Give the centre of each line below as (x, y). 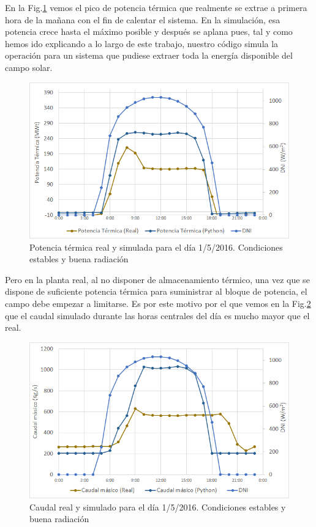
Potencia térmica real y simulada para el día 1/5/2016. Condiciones (156, 247)
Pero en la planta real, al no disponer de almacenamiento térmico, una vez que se (157, 279)
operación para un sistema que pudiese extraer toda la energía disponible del (149, 55)
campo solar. (29, 67)
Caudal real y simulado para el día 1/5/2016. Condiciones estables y (158, 507)
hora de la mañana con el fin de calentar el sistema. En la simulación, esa (143, 19)
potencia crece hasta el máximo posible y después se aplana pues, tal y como (149, 31)
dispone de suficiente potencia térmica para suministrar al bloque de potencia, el (156, 291)
